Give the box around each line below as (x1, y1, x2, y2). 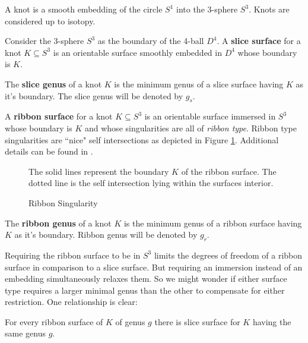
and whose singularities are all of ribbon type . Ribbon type (84, 121, 297, 134)
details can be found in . (5, 145, 93, 158)
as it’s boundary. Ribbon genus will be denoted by (14, 228, 198, 241)
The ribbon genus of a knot (5, 216, 112, 229)
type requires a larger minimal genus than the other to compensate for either (5, 284, 285, 296)
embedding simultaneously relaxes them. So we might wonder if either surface (5, 272, 287, 285)
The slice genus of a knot (5, 77, 102, 90)
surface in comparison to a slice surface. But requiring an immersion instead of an (5, 260, 303, 273)
